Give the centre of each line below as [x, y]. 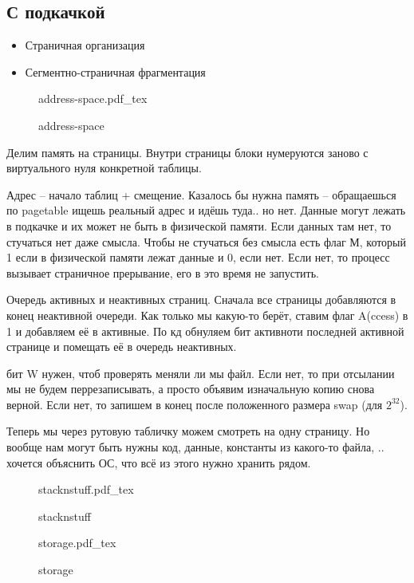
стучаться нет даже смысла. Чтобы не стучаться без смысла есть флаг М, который [207, 241]
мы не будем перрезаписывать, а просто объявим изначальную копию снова [191, 389]
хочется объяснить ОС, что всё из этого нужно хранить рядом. [159, 462]
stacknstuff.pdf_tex [86, 489]
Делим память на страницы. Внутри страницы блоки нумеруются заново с [187, 152]
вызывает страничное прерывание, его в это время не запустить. [163, 272]
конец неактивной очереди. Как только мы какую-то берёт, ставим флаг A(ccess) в [207, 315]
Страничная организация [85, 45]
